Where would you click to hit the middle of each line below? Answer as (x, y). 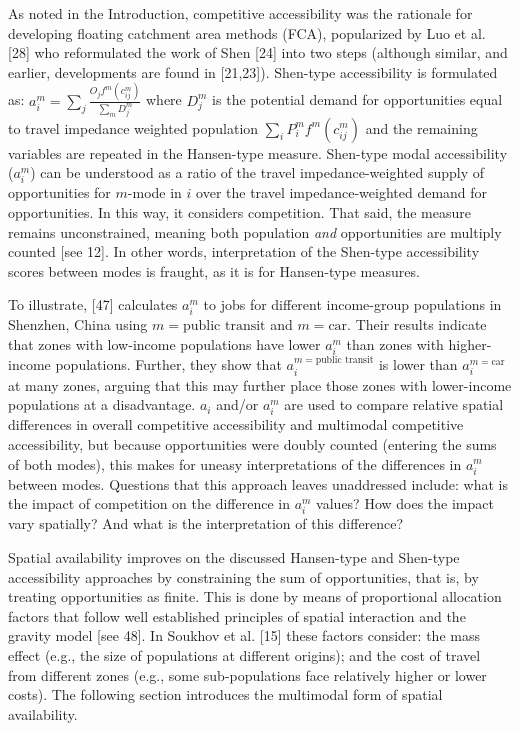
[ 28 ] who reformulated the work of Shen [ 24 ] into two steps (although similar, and (258, 52)
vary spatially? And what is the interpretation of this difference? (206, 523)
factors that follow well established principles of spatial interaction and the (237, 615)
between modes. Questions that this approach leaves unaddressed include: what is (258, 483)
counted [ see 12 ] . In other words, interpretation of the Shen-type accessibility (244, 251)
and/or (237, 404)
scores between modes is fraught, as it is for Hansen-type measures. (214, 270)
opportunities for (59, 192)
